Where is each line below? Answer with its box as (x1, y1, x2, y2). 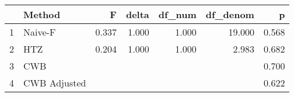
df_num (158, 8, 197, 21)
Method (23, 8, 61, 21)
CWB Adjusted (23, 76, 86, 89)
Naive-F (23, 25, 56, 39)
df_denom (205, 8, 254, 21)
